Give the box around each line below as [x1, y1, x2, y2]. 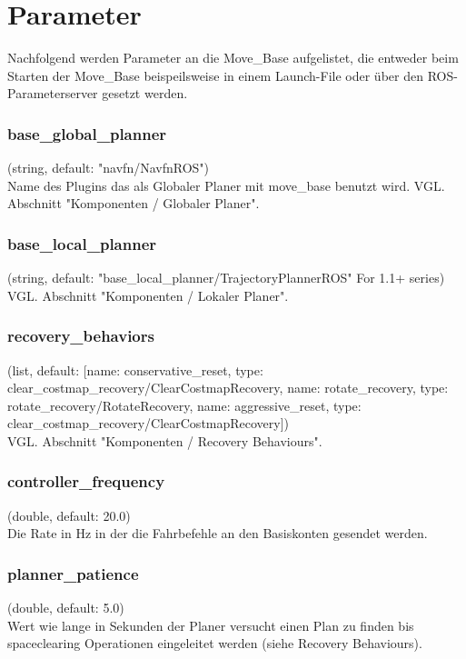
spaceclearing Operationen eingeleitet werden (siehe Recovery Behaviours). [7, 634, 422, 653]
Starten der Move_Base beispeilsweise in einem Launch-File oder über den [7, 65, 423, 85]
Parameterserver [7, 84, 98, 103]
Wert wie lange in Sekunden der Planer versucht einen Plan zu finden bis [7, 615, 414, 634]
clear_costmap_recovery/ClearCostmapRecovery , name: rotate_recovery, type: [7, 378, 449, 397]
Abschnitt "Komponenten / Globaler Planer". [7, 194, 260, 213]
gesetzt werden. [102, 84, 188, 103]
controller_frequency [7, 470, 165, 493]
